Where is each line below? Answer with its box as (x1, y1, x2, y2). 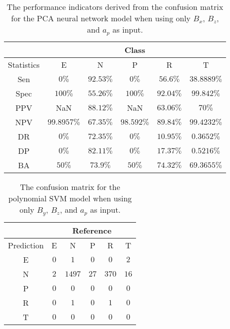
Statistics (8, 58, 40, 70)
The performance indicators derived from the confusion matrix (6, 1, 224, 12)
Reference (72, 224, 112, 236)
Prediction (8, 239, 44, 251)
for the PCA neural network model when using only (11, 12, 191, 24)
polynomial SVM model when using (8, 192, 132, 204)
